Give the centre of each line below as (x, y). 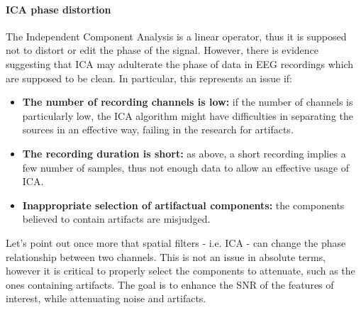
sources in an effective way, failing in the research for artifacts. (158, 129)
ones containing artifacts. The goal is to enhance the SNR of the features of (170, 284)
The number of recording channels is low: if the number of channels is (188, 102)
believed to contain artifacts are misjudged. (116, 219)
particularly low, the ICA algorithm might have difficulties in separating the (188, 115)
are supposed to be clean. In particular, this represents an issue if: (149, 78)
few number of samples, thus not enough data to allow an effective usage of (186, 167)
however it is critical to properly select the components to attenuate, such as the (180, 271)
